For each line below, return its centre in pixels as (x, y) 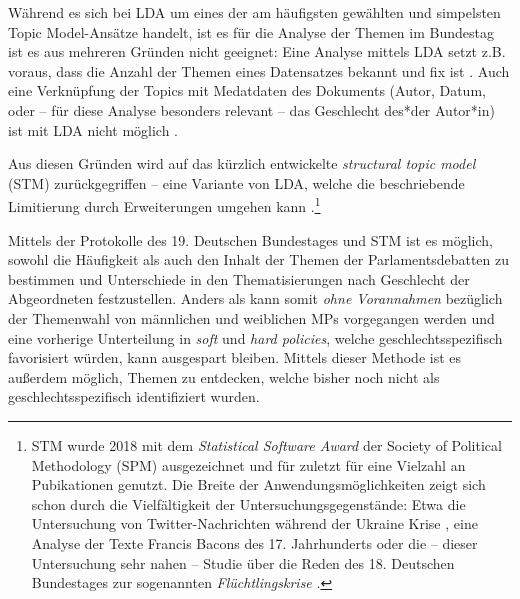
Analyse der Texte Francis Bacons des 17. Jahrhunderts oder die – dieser (254, 542)
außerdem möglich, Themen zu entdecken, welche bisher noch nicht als (224, 376)
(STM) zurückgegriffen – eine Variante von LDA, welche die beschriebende (236, 182)
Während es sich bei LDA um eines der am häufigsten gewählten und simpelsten (254, 12)
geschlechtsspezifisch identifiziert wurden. (134, 396)
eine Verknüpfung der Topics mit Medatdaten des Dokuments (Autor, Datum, (247, 90)
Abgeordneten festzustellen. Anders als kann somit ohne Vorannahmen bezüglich (255, 298)
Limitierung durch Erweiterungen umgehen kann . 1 (164, 204)
